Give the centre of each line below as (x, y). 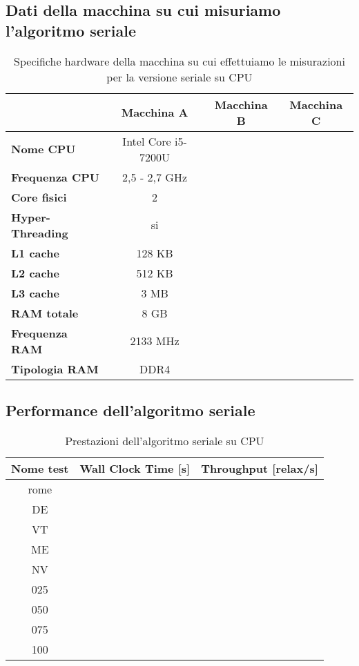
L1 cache (35, 253)
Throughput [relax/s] (260, 468)
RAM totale (45, 313)
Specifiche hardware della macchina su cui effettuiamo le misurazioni (179, 61)
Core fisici (39, 197)
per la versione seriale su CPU (179, 77)
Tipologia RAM (55, 369)
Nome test (40, 468)
